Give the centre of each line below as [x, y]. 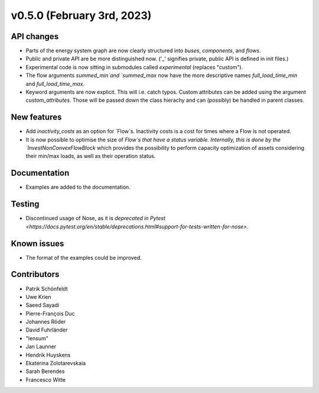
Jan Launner [41, 347]
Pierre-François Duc [50, 313]
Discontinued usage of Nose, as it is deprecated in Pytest [95, 218]
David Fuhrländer [47, 330]
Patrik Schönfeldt [47, 289]
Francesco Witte [46, 379]
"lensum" [37, 338]
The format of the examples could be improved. [84, 257]
